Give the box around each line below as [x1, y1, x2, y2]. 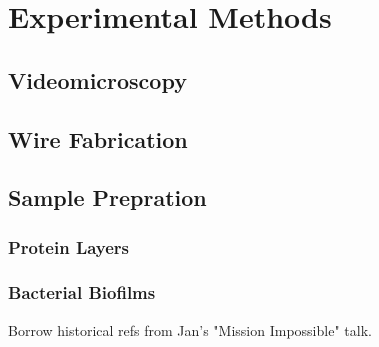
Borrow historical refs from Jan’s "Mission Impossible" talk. [8, 319, 372, 340]
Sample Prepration [8, 182, 207, 213]
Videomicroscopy [8, 64, 187, 95]
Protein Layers [8, 234, 130, 259]
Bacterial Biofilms [8, 280, 156, 305]
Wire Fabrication [8, 123, 188, 154]
